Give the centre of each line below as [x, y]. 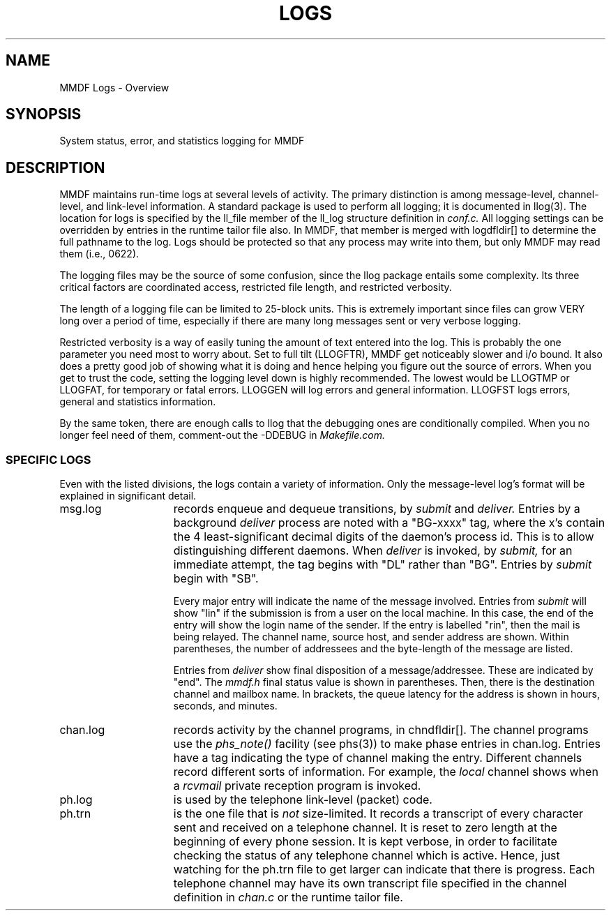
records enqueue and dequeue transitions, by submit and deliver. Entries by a [377, 509]
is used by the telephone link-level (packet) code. [303, 800]
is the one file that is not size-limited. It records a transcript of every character [378, 814]
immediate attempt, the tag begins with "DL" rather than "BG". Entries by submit [383, 565]
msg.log [81, 509]
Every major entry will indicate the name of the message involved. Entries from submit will [380, 601]
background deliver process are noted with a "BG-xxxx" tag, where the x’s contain [389, 523]
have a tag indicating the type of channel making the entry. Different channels [378, 758]
